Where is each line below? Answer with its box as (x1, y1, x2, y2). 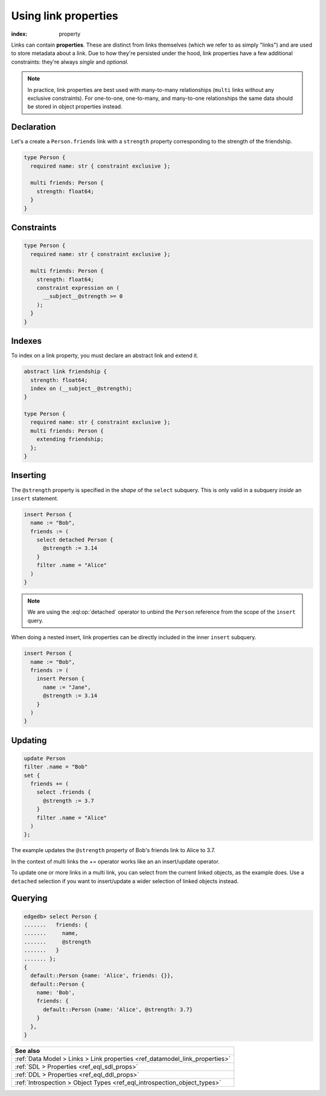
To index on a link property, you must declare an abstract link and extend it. (11, 352, 199, 359)
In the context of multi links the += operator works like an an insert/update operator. (11, 858, 220, 865)
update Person (24, 755, 66, 762)
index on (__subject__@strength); (30, 385, 133, 392)
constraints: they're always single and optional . (11, 58, 129, 65)
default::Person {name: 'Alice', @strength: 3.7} (43, 1006, 193, 1013)
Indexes (11, 336, 42, 346)
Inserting (11, 470, 46, 481)
